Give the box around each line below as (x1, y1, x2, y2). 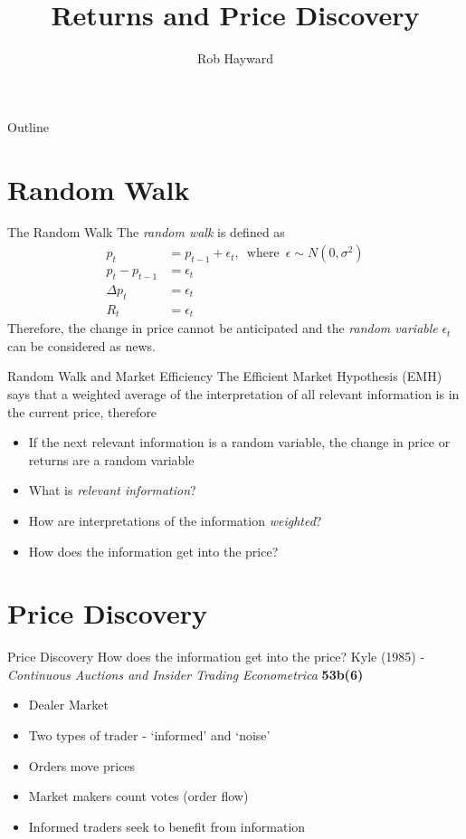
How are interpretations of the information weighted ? (28, 510, 322, 529)
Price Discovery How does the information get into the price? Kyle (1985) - (7, 647, 425, 666)
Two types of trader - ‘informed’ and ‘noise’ (28, 726, 271, 745)
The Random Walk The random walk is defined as (7, 223, 285, 242)
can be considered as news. (7, 336, 156, 355)
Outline (7, 117, 49, 136)
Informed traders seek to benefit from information (28, 816, 306, 835)
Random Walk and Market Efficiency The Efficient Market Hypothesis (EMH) (7, 367, 442, 386)
